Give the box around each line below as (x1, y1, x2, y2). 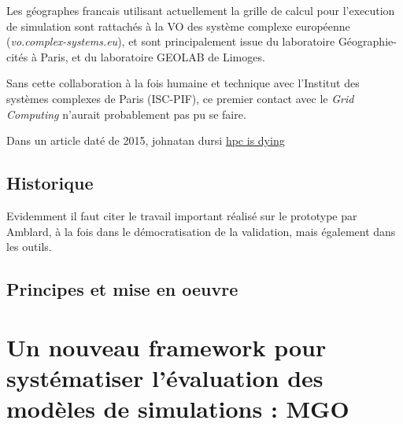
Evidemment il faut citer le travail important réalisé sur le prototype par (6, 207, 357, 223)
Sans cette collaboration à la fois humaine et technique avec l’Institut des (6, 75, 360, 91)
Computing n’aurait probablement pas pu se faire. (6, 105, 246, 122)
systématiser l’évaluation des (6, 361, 324, 393)
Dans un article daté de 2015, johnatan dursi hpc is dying (6, 132, 285, 149)
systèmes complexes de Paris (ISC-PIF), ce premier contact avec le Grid (6, 90, 354, 106)
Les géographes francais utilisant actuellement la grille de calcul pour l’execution (6, 2, 395, 18)
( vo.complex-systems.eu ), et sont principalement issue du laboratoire (6, 33, 335, 50)
